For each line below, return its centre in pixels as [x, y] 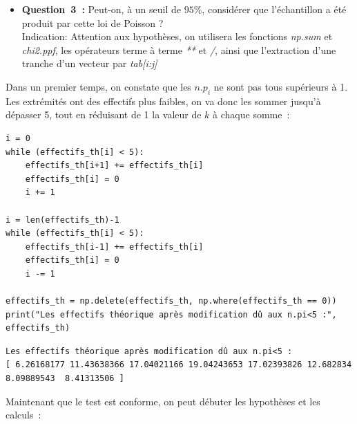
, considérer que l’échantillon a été [274, 9]
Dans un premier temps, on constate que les [98, 86]
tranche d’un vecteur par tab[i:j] [89, 63]
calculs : [23, 415]
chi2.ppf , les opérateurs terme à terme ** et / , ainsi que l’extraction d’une [179, 49]
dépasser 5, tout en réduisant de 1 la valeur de [104, 114]
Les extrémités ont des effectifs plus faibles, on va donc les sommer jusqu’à [163, 101]
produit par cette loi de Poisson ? [93, 22]
